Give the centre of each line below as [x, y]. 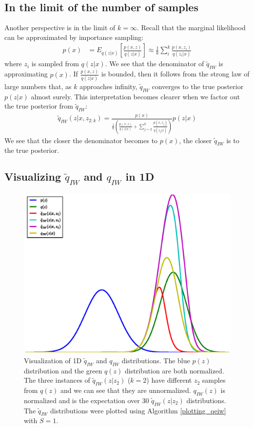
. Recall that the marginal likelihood [191, 28]
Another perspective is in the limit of [60, 28]
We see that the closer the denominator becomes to [81, 140]
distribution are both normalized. [174, 370]
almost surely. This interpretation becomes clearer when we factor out [135, 96]
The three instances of [57, 380]
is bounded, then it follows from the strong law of [175, 74]
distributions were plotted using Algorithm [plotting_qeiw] [138, 410]
